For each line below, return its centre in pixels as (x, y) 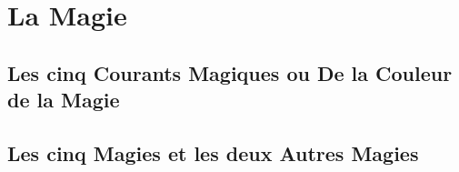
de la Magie (64, 100)
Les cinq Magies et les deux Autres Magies (213, 152)
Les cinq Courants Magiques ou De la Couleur (230, 72)
